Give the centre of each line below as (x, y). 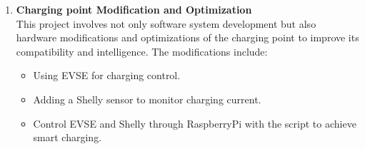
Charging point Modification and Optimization (134, 9)
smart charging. (67, 137)
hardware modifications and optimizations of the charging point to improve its (187, 37)
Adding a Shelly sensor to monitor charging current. (147, 99)
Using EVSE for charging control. (107, 75)
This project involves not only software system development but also (166, 23)
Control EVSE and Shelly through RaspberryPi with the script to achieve (195, 123)
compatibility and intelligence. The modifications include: (142, 51)
